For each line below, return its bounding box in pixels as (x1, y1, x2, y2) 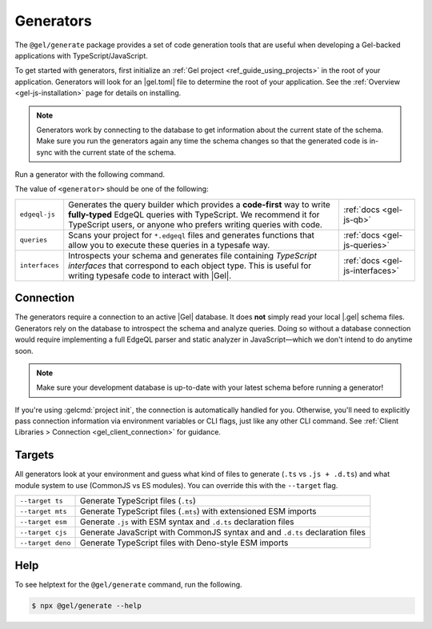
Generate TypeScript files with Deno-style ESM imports (79, 537, 289, 548)
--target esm (19, 517, 67, 526)
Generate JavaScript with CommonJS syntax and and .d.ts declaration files (79, 527, 366, 538)
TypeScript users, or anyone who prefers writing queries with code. (68, 218, 323, 230)
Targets (14, 448, 54, 462)
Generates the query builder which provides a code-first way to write (68, 198, 331, 210)
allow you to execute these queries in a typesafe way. (68, 239, 270, 250)
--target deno (19, 539, 71, 547)
